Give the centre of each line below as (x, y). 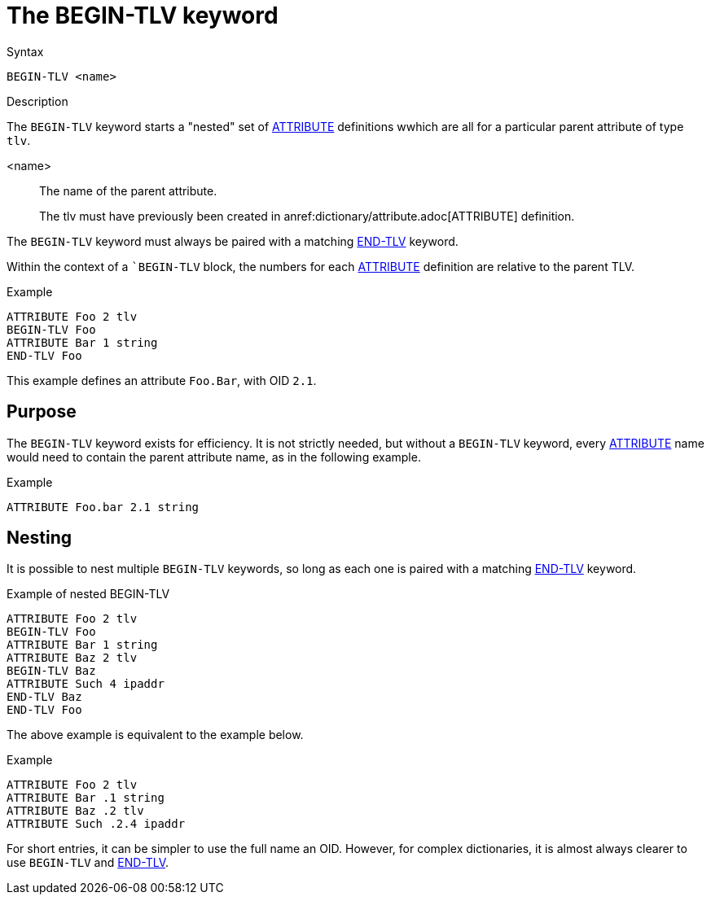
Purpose (42, 412)
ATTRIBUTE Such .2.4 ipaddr (96, 824)
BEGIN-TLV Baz (51, 671)
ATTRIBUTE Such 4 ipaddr (86, 684)
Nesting (39, 538)
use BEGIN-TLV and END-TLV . (88, 863)
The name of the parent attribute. (128, 190)
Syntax (25, 51)
